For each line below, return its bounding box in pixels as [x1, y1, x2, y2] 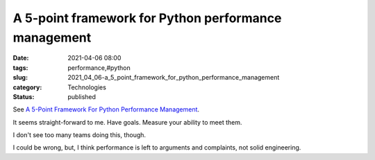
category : [12, 83, 42, 91]
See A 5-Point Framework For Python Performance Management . [12, 105, 200, 114]
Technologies [67, 83, 107, 91]
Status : [12, 92, 35, 100]
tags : [12, 63, 28, 72]
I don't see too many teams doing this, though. [12, 131, 146, 139]
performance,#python [67, 63, 131, 72]
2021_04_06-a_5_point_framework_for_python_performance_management [67, 73, 280, 82]
